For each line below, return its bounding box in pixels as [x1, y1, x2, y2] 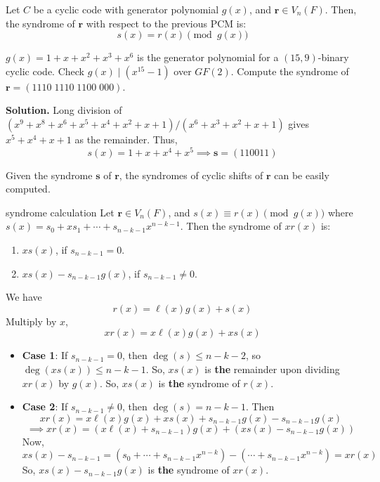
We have [6, 289, 42, 304]
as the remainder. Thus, [74, 131, 178, 146]
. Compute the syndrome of [230, 63, 349, 78]
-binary [317, 50, 349, 65]
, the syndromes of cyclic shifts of [119, 167, 263, 182]
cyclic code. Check [6, 63, 84, 78]
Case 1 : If [22, 348, 68, 363]
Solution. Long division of [6, 103, 122, 117]
